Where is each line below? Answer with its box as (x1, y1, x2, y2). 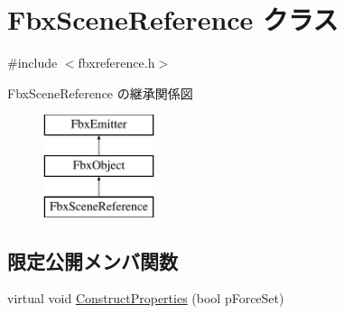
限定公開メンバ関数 (7, 246, 178, 274)
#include (7, 53, 58, 72)
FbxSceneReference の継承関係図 (7, 83, 193, 102)
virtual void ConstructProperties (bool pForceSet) (7, 289, 284, 308)
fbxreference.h (78, 53, 155, 72)
